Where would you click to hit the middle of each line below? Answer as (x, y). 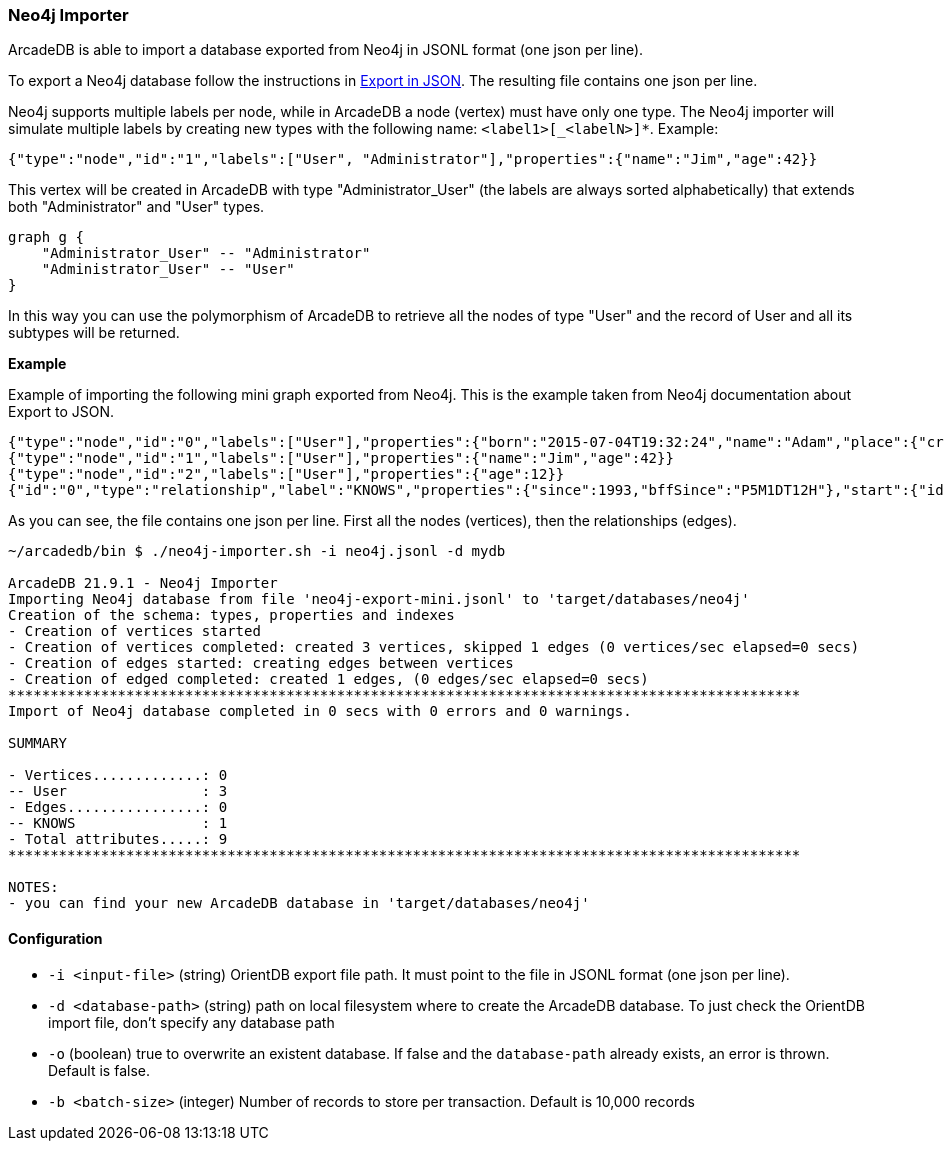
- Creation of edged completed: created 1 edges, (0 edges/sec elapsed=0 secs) (328, 679)
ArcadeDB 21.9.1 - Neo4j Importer (143, 583)
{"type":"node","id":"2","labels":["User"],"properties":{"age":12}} (286, 474)
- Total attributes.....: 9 (118, 839)
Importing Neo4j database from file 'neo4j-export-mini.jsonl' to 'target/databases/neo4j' (379, 599)
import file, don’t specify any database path (191, 1022)
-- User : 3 (118, 791)
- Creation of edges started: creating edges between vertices (261, 663)
